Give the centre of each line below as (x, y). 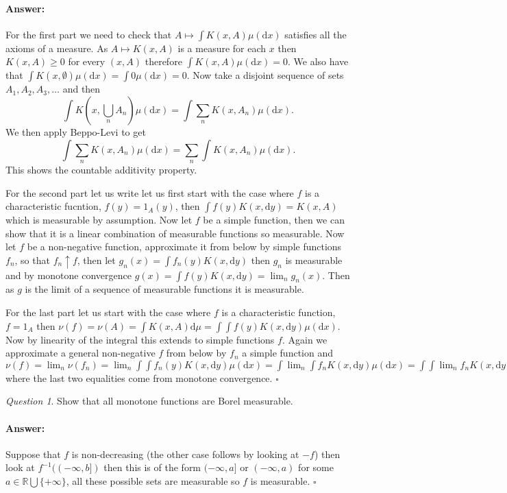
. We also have (318, 61)
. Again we (305, 339)
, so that (32, 260)
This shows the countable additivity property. (101, 169)
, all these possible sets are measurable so (153, 481)
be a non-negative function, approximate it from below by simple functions (184, 246)
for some (316, 467)
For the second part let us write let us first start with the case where (150, 192)
